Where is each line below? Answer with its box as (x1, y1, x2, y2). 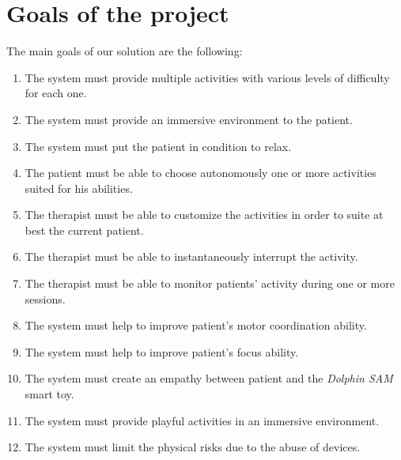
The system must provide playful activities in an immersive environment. (25, 412, 380, 428)
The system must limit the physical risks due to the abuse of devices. (25, 439, 361, 455)
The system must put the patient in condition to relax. (25, 138, 292, 154)
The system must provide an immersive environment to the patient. (25, 111, 353, 127)
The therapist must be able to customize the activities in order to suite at (25, 206, 384, 223)
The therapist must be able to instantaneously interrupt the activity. (25, 248, 358, 265)
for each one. (25, 85, 87, 101)
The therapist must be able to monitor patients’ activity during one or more (25, 275, 395, 292)
